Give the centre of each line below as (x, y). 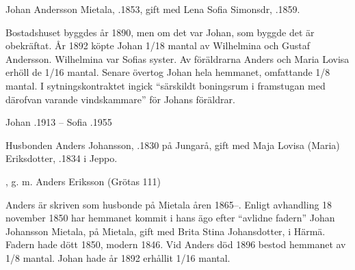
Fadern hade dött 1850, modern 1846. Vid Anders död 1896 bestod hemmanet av (176, 244)
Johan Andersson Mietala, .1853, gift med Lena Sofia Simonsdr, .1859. (153, 9)
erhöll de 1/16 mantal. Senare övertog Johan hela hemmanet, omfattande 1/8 (168, 72)
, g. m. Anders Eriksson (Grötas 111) (83, 181)
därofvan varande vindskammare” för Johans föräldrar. (120, 99)
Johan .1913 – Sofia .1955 (59, 122)
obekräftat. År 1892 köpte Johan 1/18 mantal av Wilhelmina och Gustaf (158, 45)
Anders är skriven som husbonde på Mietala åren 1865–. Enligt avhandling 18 (169, 204)
